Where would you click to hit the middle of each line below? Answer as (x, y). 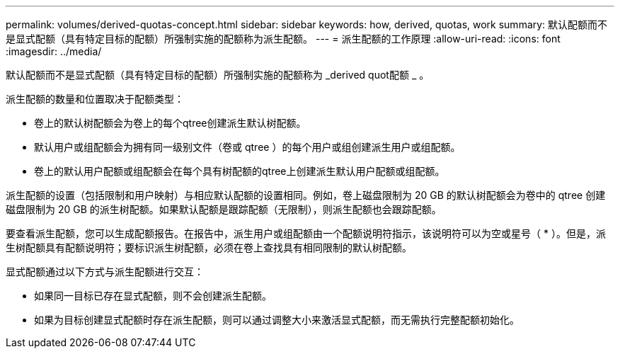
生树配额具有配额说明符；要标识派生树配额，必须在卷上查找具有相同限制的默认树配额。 (209, 247)
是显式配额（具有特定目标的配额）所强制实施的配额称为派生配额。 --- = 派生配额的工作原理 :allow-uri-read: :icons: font (283, 39)
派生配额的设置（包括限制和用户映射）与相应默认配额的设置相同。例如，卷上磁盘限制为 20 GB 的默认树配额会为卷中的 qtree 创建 (306, 195)
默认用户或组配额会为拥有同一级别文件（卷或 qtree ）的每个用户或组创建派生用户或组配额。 (247, 147)
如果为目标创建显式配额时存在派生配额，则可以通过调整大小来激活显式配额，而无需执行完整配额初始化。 (277, 320)
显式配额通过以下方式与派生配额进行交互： (105, 272)
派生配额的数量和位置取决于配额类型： (95, 99)
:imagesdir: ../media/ (54, 51)
